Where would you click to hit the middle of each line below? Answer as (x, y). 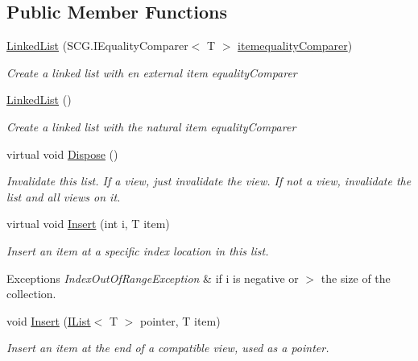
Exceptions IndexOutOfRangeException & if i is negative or (153, 278)
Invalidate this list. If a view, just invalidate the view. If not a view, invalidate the (209, 181)
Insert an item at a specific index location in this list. (138, 250)
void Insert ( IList (49, 320)
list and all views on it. (64, 196)
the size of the (356, 278)
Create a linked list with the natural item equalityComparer (151, 126)
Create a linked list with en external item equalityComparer (152, 72)
